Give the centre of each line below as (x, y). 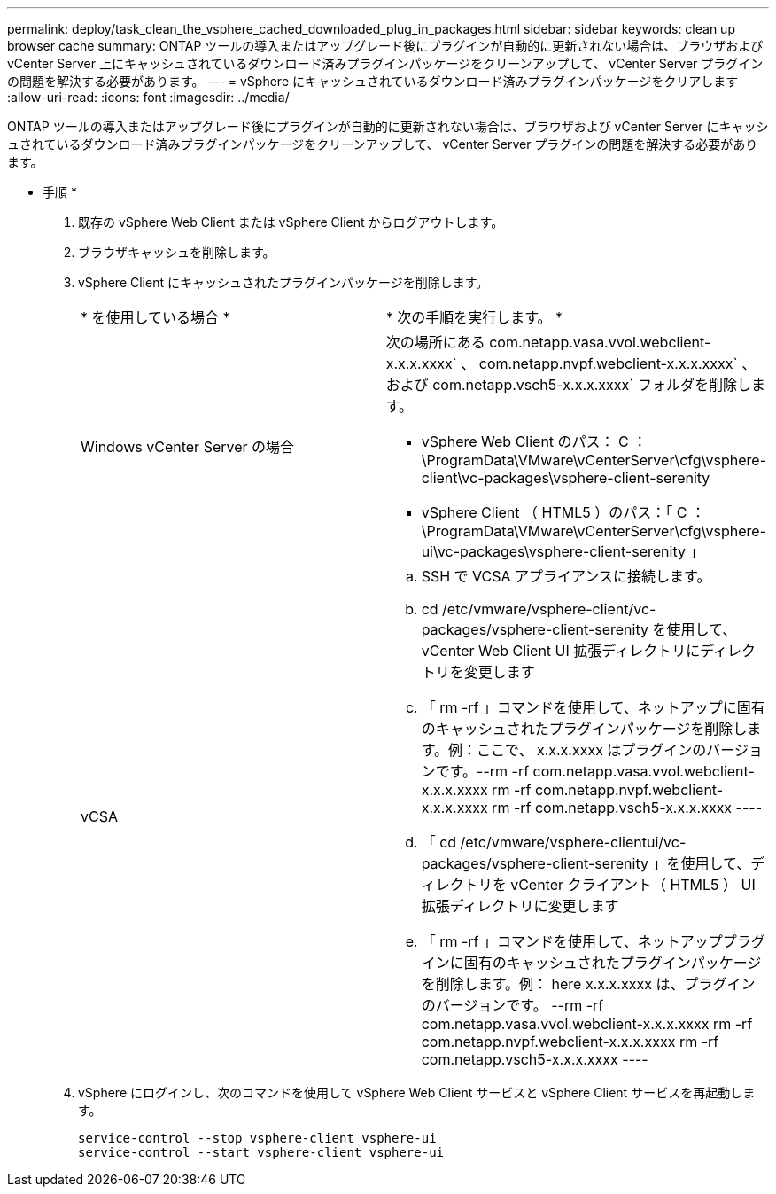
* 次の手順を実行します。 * (474, 317)
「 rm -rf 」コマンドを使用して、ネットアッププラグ (593, 941)
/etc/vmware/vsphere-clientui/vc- (573, 842)
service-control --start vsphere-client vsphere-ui (261, 1152)
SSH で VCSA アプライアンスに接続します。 (566, 576)
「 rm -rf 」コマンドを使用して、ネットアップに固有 (593, 707)
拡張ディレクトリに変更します (520, 906)
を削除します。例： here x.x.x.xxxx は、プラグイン (588, 984)
